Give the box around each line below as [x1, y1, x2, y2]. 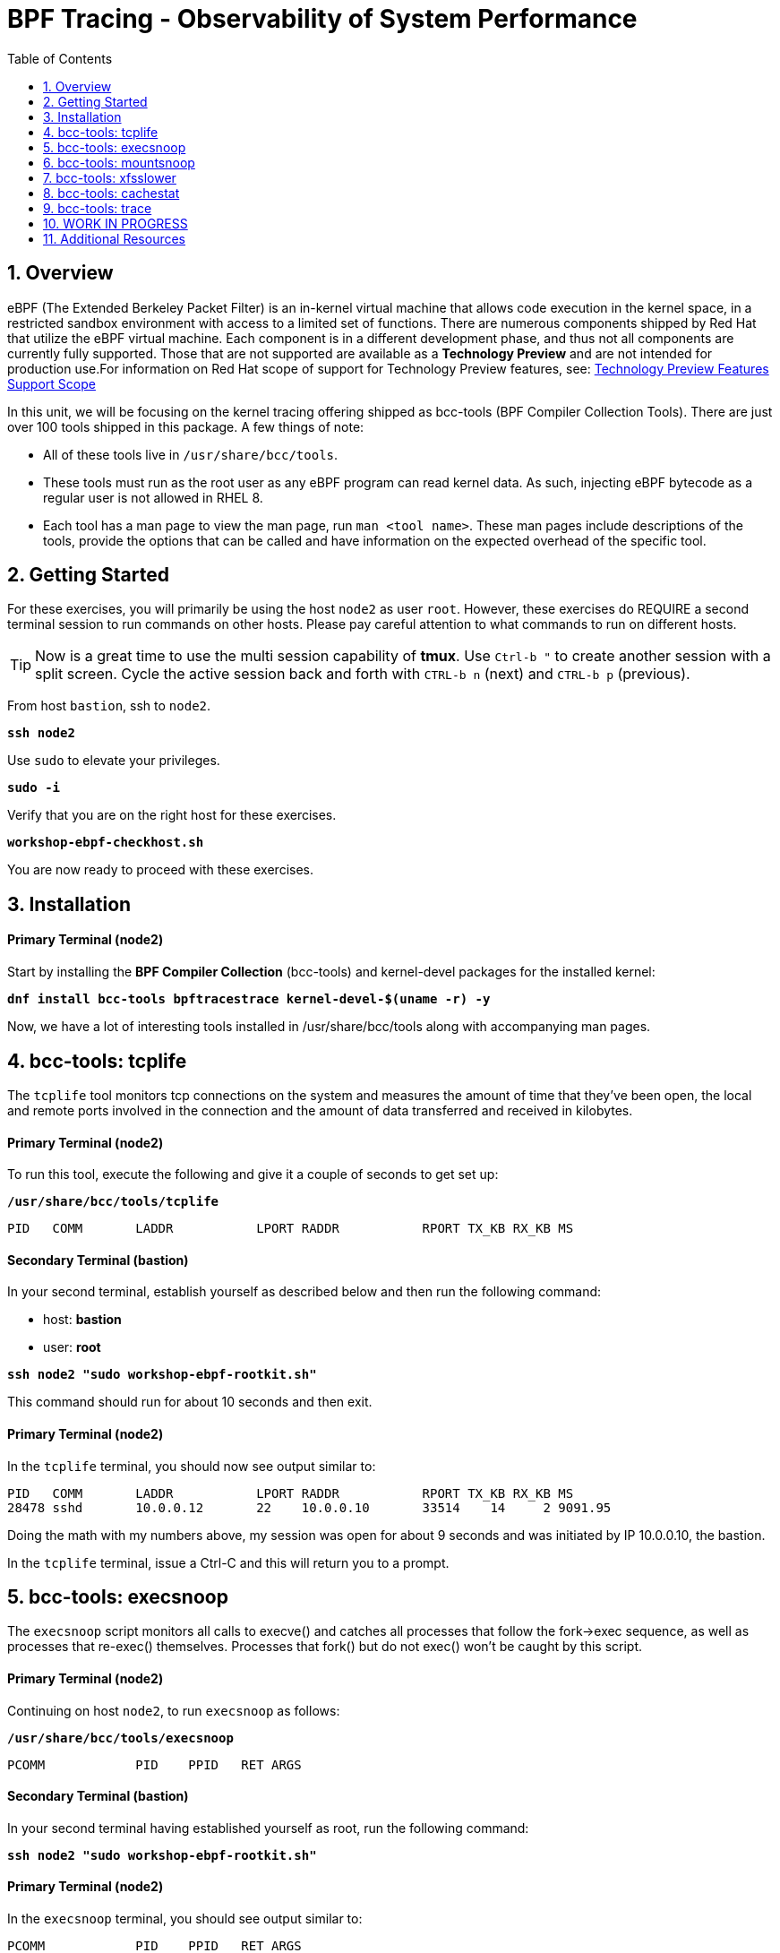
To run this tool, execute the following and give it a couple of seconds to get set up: [7, 1166, 499, 1183]
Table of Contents [7, 50, 113, 66]
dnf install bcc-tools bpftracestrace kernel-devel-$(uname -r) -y [7, 992, 491, 1007]
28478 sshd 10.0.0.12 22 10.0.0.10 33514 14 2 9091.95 [7, 1500, 612, 1515]
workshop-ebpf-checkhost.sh [7, 835, 204, 850]
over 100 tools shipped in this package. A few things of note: [7, 418, 364, 434]
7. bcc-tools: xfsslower [43, 169, 176, 185]
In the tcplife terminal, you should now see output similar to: [7, 1458, 376, 1474]
